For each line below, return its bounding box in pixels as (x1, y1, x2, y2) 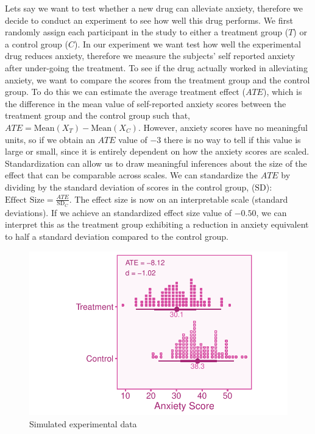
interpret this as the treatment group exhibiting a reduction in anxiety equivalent (5, 218, 309, 231)
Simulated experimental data (29, 417, 137, 430)
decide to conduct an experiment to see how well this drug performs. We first (5, 13, 293, 26)
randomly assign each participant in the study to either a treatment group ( (5, 26, 289, 38)
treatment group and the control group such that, (5, 109, 190, 122)
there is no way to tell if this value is (163, 133, 301, 145)
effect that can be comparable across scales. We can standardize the (5, 169, 258, 181)
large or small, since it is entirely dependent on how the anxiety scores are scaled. (5, 145, 310, 158)
